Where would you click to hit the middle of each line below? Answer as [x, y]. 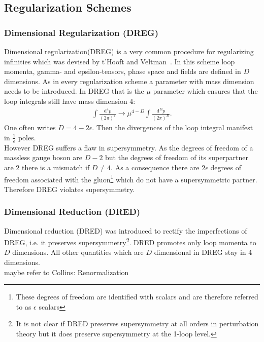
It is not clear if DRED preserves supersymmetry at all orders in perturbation [137, 324]
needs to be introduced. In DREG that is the [74, 91]
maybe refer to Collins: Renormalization [67, 272]
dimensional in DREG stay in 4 [203, 252]
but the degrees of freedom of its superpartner [177, 157]
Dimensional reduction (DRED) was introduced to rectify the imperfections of [126, 230]
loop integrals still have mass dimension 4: [70, 101]
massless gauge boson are [43, 157]
